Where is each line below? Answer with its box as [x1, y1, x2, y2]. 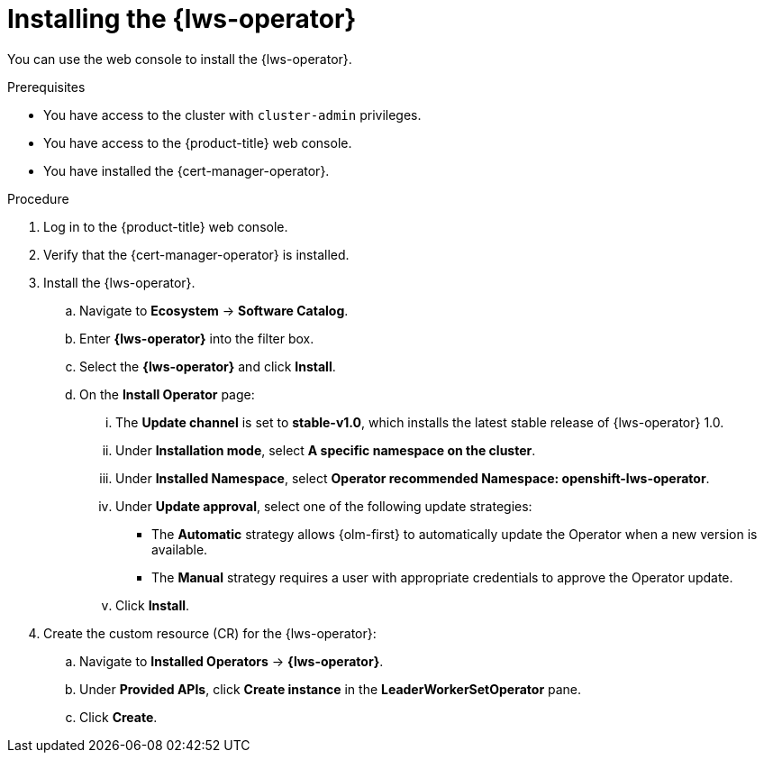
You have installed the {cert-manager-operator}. [43, 162, 330, 179]
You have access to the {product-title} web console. [43, 134, 352, 151]
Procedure [7, 190, 69, 206]
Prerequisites [7, 78, 86, 95]
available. [151, 541, 208, 557]
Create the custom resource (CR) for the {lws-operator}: [43, 625, 377, 641]
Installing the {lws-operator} [7, 4, 357, 34]
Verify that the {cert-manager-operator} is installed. [43, 246, 350, 262]
